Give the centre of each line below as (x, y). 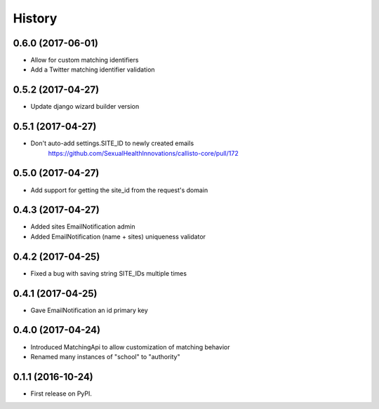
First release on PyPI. (61, 394)
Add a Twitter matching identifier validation (93, 69)
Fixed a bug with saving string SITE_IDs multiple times (109, 273)
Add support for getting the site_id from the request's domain (119, 190)
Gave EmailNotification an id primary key (89, 310)
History (35, 18)
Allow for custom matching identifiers (85, 60)
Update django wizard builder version (85, 107)
